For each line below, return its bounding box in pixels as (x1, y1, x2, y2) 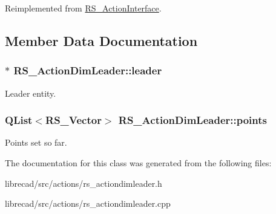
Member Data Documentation (5, 31, 198, 50)
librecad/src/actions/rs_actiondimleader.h (5, 177, 162, 189)
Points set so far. (5, 136, 67, 149)
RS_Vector (45, 112, 102, 128)
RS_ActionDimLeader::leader (13, 63, 162, 78)
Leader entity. (5, 86, 56, 99)
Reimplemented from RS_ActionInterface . (5, 2, 162, 14)
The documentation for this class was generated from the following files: (5, 157, 272, 169)
